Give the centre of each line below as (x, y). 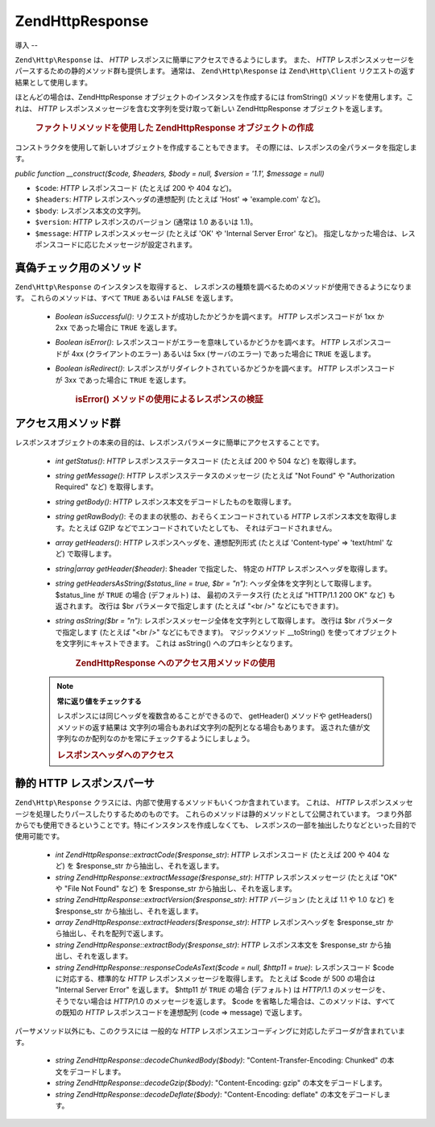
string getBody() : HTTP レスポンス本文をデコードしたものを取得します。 (175, 501)
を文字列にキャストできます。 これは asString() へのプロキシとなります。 (176, 644)
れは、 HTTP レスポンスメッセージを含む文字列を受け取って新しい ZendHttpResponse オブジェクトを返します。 (201, 108)
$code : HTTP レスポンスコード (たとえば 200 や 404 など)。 (136, 188)
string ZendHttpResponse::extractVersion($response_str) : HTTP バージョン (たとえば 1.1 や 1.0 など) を (225, 900)
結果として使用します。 (54, 82)
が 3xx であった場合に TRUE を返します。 (123, 379)
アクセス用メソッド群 (68, 423)
